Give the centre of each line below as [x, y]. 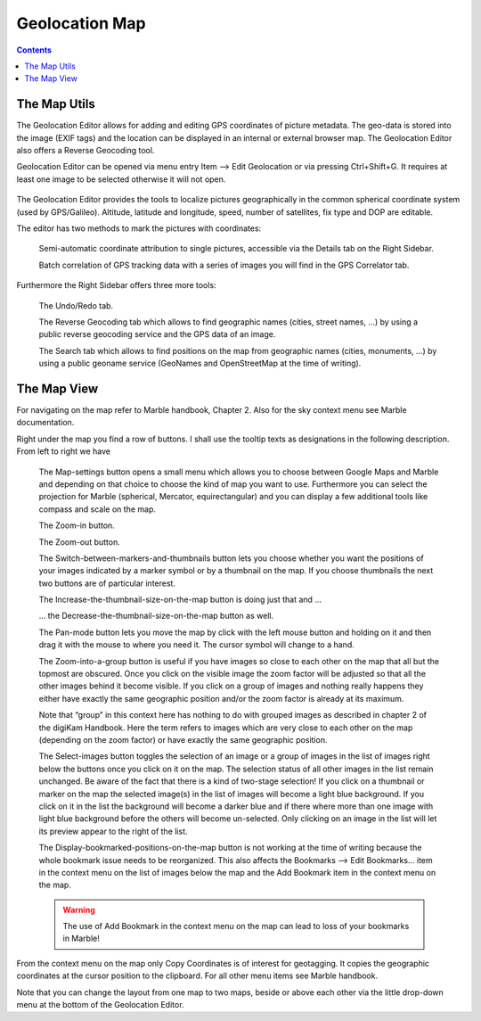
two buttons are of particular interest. [107, 583]
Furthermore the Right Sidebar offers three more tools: [117, 285]
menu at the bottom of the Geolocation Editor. [100, 1005]
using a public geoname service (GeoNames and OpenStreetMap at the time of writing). [200, 363]
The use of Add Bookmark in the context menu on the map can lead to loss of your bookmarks [236, 926]
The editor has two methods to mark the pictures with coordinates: [139, 228]
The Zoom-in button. [77, 525]
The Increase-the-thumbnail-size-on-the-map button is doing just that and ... [180, 600]
